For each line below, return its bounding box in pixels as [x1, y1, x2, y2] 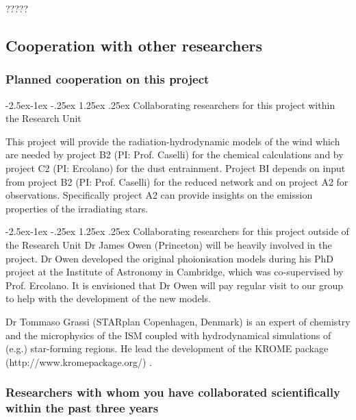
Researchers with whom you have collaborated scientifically [5, 384, 340, 401]
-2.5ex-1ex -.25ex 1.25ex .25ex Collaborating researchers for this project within [5, 97, 335, 112]
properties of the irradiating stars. [5, 201, 149, 215]
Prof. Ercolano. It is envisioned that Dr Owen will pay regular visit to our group [5, 277, 344, 292]
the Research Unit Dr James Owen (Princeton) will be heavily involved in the [5, 237, 332, 251]
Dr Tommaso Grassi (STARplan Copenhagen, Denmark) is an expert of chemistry [5, 314, 351, 328]
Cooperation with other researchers [5, 34, 263, 55]
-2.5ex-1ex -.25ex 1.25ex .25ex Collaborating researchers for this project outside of [5, 224, 349, 238]
